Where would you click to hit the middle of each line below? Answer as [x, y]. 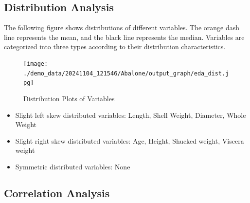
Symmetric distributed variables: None [73, 166]
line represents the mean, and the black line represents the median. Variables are [124, 37]
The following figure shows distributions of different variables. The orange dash [122, 28]
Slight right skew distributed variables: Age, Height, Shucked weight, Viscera [130, 140]
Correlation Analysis [57, 193]
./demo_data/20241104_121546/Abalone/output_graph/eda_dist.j [126, 73]
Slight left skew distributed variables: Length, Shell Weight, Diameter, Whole [131, 115]
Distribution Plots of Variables [69, 98]
